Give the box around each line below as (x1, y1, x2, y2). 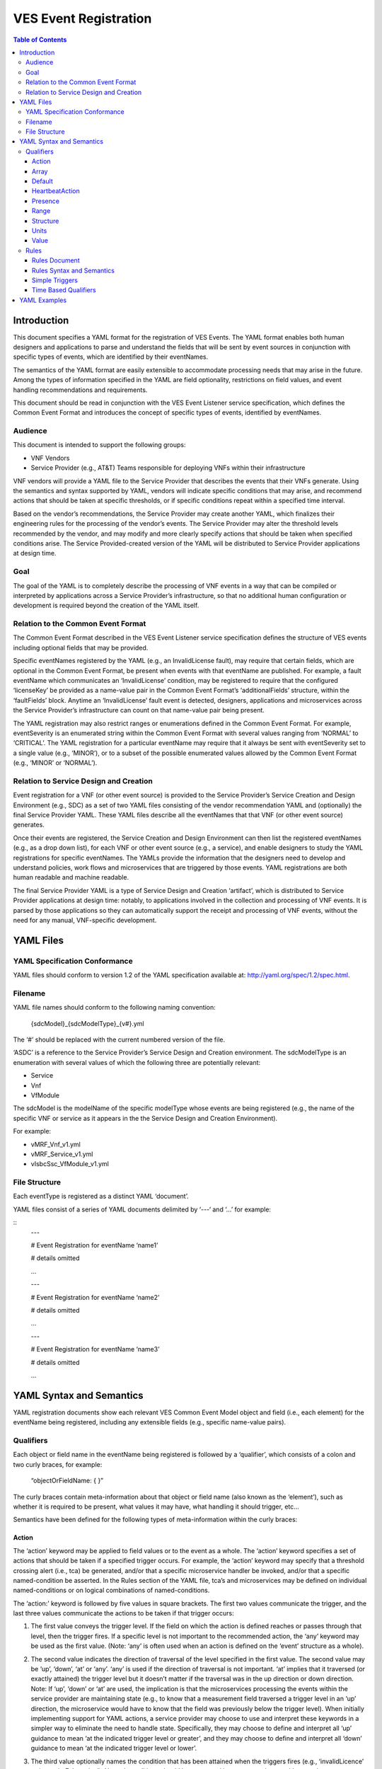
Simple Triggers (32, 276, 78, 284)
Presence (32, 197, 60, 205)
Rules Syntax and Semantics (32, 266, 115, 275)
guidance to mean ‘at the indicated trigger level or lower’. (30, 1744, 197, 1753)
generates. (13, 821, 45, 829)
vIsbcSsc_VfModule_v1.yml (30, 1160, 109, 1168)
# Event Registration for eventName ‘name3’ (30, 1345, 160, 1354)
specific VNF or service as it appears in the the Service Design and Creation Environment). (13, 1114, 278, 1122)
